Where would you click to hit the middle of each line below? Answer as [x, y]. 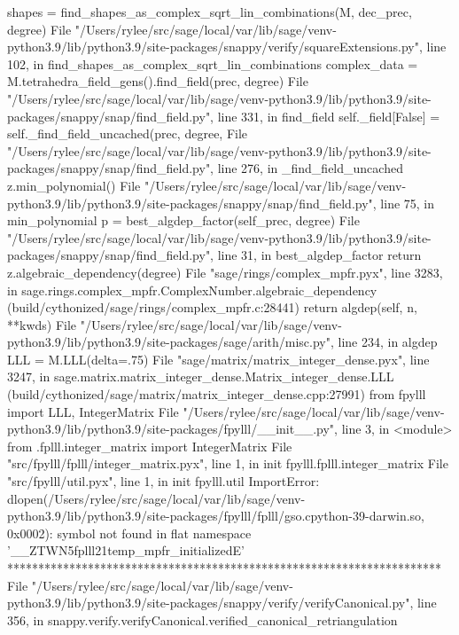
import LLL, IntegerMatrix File [93, 411]
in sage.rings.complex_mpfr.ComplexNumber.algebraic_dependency [192, 290]
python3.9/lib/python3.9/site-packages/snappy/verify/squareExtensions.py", [215, 47]
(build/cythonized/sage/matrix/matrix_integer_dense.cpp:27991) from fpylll [217, 394]
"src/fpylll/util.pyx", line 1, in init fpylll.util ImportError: [163, 481]
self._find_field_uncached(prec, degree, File [128, 133]
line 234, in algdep [388, 342]
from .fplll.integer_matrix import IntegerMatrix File [150, 446]
